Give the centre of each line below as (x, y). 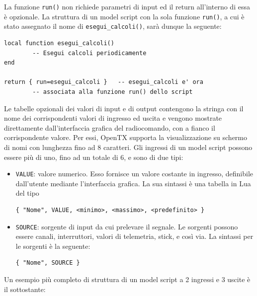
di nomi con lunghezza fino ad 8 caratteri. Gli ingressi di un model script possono (128, 147)
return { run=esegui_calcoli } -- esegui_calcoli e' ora (104, 82)
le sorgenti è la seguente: (53, 246)
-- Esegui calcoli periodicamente (89, 53)
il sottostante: (25, 289)
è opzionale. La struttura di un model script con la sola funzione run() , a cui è (124, 16)
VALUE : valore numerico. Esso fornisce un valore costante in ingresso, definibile (134, 174)
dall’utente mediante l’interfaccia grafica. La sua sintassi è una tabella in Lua (133, 183)
